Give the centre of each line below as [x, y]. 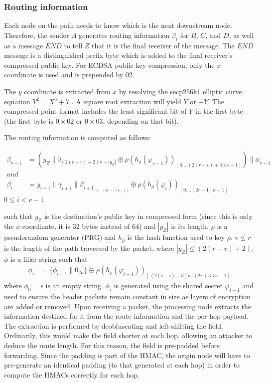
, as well [241, 35]
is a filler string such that [49, 259]
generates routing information [124, 35]
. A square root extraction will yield [126, 101]
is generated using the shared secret [168, 286]
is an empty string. [74, 286]
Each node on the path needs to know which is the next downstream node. [118, 25]
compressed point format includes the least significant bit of [95, 111]
